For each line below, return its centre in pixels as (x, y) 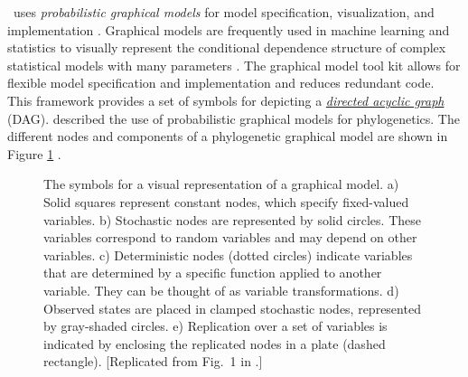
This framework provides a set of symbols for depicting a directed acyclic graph (226, 100)
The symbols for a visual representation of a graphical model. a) (221, 184)
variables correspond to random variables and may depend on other (230, 237)
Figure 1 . (34, 153)
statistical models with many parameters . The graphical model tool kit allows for (234, 65)
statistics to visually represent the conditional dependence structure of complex (227, 47)
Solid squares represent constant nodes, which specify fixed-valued (226, 201)
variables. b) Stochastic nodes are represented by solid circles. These (232, 219)
